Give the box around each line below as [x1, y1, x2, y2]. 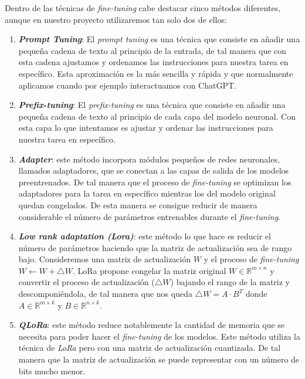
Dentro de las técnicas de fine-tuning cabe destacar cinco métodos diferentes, [5, 2, 281, 13]
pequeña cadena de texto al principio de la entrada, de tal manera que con [18, 44, 287, 56]
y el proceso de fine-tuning [204, 253, 299, 265]
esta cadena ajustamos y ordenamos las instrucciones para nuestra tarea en [18, 56, 289, 68]
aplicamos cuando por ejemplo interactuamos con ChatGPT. [18, 79, 236, 91]
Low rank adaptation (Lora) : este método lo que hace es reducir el [18, 230, 271, 242]
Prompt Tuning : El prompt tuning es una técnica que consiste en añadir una [18, 33, 300, 45]
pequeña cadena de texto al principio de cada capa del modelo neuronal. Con [18, 110, 296, 122]
